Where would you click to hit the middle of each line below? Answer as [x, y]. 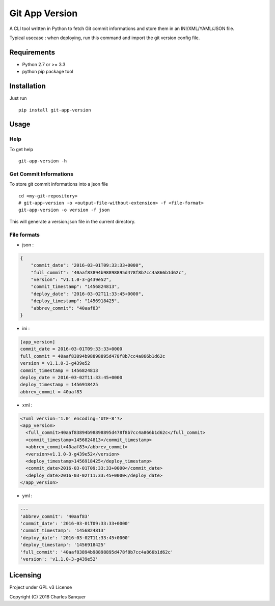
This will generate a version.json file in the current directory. [73, 221]
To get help [21, 149]
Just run [18, 98]
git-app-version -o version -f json [64, 210]
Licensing [25, 575]
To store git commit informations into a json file [59, 184]
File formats [25, 235]
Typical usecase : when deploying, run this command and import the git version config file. [105, 38]
